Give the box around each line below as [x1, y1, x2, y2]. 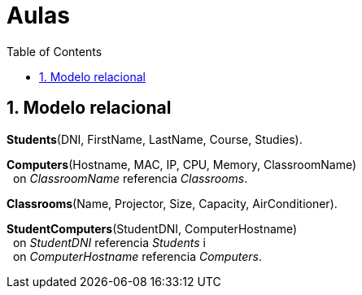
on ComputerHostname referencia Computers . [12, 249, 262, 263]
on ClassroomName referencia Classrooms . [12, 171, 248, 185]
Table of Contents [7, 44, 102, 59]
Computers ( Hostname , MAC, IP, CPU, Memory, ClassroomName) [7, 157, 357, 171]
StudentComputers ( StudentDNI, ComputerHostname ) [7, 221, 298, 236]
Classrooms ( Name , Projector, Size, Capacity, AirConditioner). [7, 196, 338, 210]
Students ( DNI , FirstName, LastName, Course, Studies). [7, 132, 303, 146]
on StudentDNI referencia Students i [12, 235, 206, 249]
